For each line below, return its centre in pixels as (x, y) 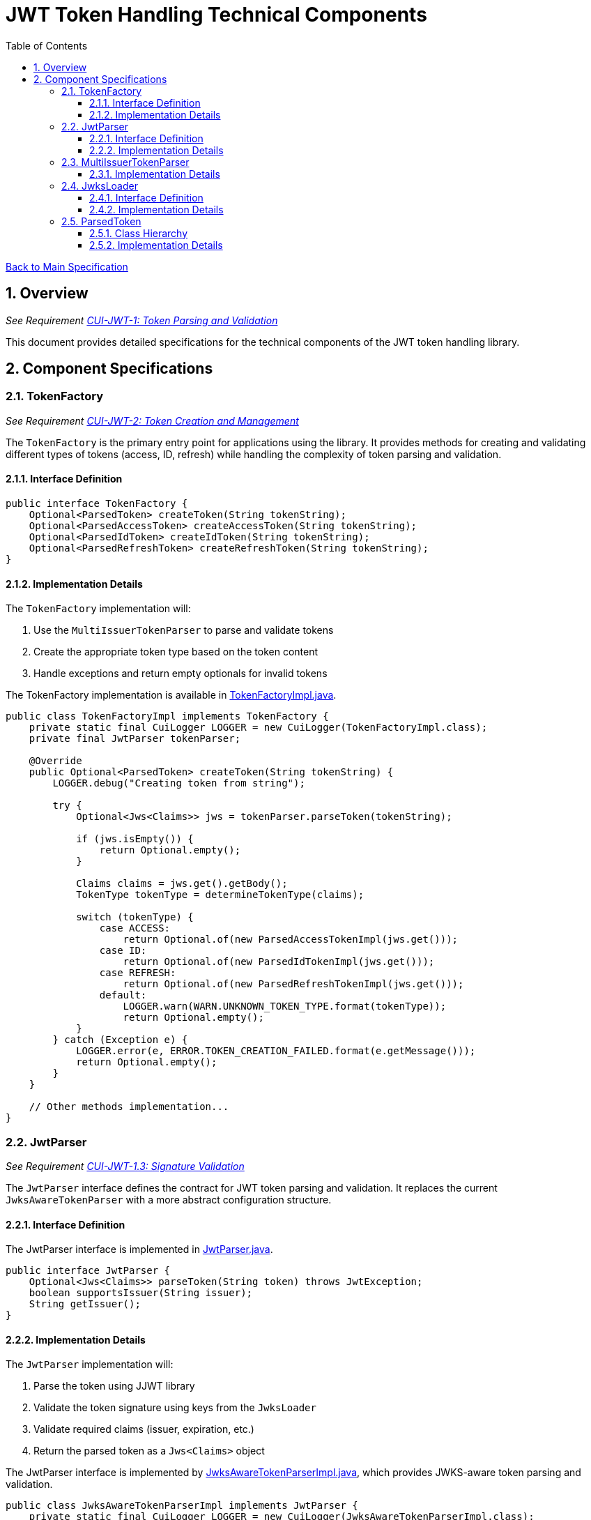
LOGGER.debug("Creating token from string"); (179, 783)
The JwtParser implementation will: (90, 1365)
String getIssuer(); (85, 1304)
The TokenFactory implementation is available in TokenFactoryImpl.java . (171, 695)
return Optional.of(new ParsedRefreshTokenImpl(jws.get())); (293, 984)
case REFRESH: (138, 973)
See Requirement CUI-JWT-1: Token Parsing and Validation (142, 320)
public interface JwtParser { (88, 1271)
